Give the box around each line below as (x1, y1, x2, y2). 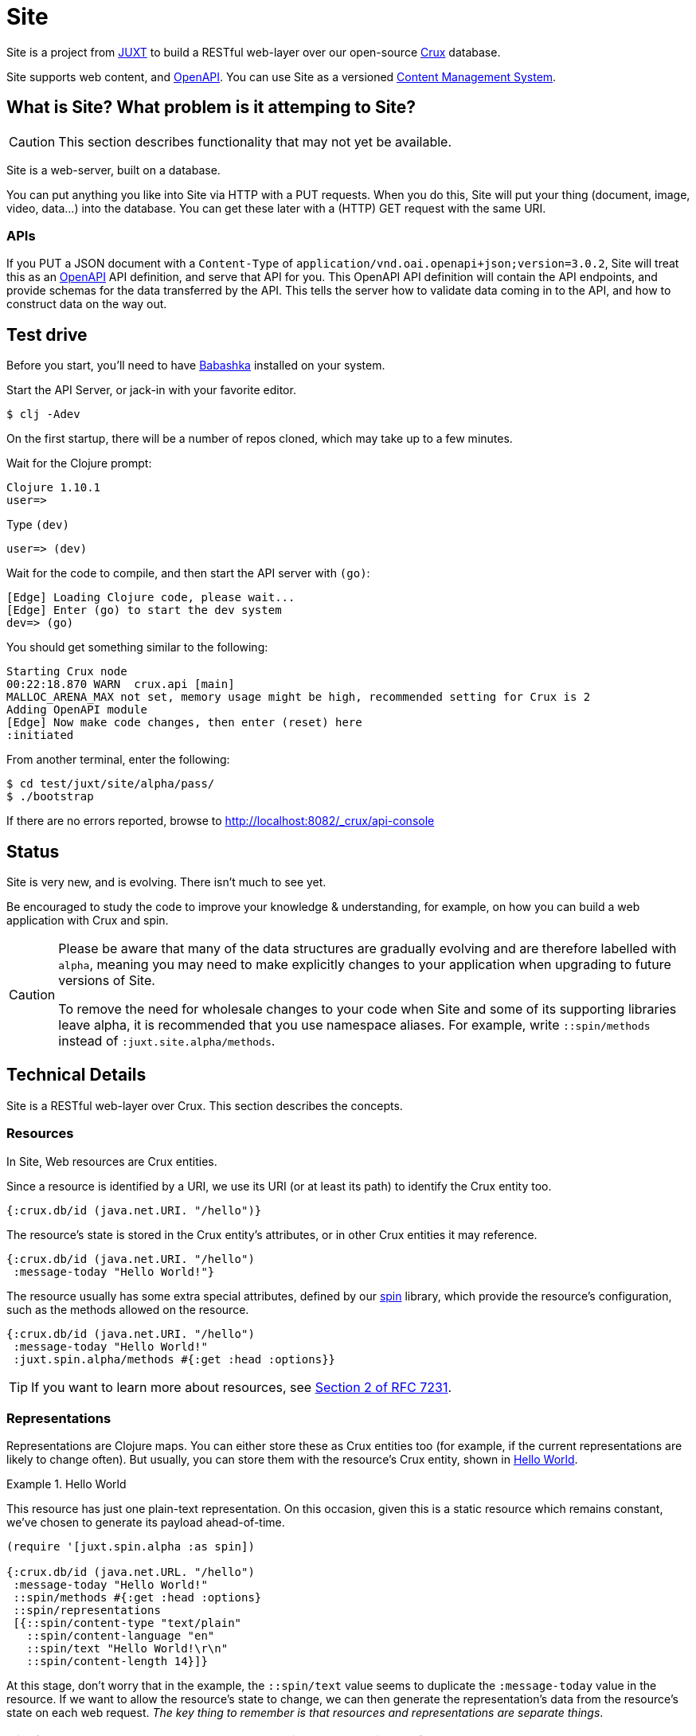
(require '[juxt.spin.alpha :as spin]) (6, 1540, 255, 1554)
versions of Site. (58, 972, 155, 989)
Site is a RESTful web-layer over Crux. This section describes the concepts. (6, 1098, 403, 1112)
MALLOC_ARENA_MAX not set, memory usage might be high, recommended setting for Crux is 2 (6, 690, 591, 704)
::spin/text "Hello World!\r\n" (26, 1642, 229, 1656)
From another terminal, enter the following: (6, 753, 230, 767)
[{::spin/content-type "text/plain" (13, 1617, 242, 1630)
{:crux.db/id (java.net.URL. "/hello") (6, 1566, 255, 1579)
